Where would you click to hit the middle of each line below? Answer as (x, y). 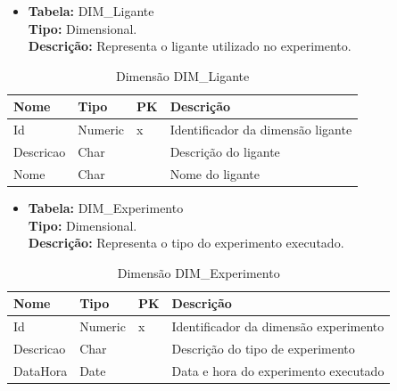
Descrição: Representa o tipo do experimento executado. (186, 243)
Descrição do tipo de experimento (263, 349)
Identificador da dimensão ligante (261, 130)
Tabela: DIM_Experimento (106, 208)
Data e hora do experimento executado (278, 370)
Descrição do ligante (225, 152)
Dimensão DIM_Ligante (182, 75)
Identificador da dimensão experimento (278, 326)
